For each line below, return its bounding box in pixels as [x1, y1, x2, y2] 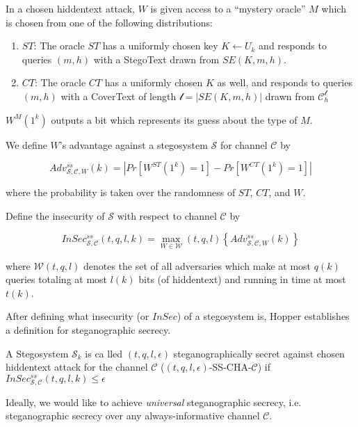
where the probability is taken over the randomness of [6, 185, 236, 200]
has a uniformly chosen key [102, 38, 218, 53]
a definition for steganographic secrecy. [6, 322, 171, 337]
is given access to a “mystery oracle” [150, 1, 306, 15]
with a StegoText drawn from [93, 51, 220, 66]
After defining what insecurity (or [6, 309, 149, 323]
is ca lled [85, 346, 123, 360]
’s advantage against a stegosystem [59, 137, 208, 152]
